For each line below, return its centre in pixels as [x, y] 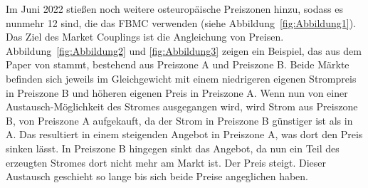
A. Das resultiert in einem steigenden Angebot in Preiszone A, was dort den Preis [184, 134]
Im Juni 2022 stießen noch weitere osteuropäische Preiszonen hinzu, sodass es [174, 9]
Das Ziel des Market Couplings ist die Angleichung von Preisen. [145, 37]
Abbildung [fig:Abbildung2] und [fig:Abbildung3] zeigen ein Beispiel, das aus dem [184, 50]
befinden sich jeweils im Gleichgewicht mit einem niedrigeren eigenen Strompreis [181, 78]
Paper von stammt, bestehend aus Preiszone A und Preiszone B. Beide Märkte [178, 64]
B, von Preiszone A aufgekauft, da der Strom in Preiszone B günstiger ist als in [179, 120]
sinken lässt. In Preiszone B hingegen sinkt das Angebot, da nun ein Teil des [173, 148]
